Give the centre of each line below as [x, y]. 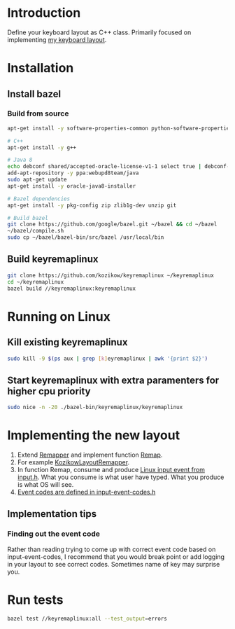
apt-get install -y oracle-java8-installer [72, 186]
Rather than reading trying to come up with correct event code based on [112, 549]
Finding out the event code [54, 534]
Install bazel [34, 94]
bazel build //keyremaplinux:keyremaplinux [72, 289]
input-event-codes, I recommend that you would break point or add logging [116, 557]
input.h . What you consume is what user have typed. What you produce [121, 477]
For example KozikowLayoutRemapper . [73, 462]
